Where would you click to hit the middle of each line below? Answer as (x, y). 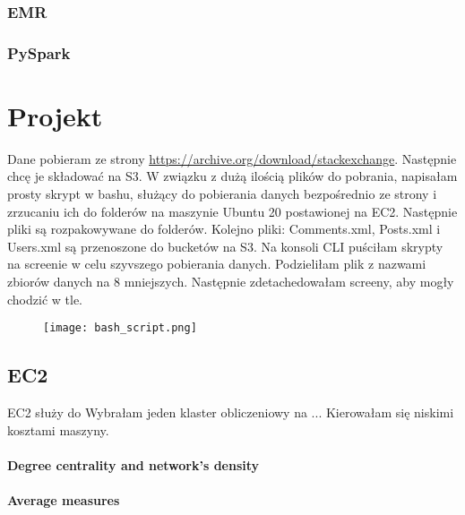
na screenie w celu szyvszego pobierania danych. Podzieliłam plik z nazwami (217, 264)
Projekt (55, 115)
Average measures (64, 499)
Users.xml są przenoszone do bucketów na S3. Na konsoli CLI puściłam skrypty (225, 246)
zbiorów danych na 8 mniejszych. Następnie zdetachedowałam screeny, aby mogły (231, 281)
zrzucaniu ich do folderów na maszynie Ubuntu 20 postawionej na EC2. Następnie (232, 211)
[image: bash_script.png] (120, 328)
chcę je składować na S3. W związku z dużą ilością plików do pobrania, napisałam (232, 176)
